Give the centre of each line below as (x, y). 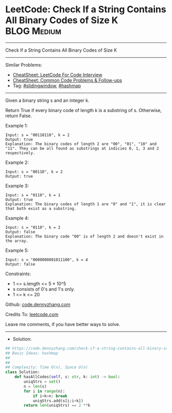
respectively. (20, 153)
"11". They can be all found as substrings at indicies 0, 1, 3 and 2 (82, 148)
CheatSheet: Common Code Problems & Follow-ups (67, 80)
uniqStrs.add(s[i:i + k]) (58, 401)
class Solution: (23, 372)
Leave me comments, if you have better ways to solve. (63, 324)
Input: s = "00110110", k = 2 (38, 135)
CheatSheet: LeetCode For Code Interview (57, 75)
